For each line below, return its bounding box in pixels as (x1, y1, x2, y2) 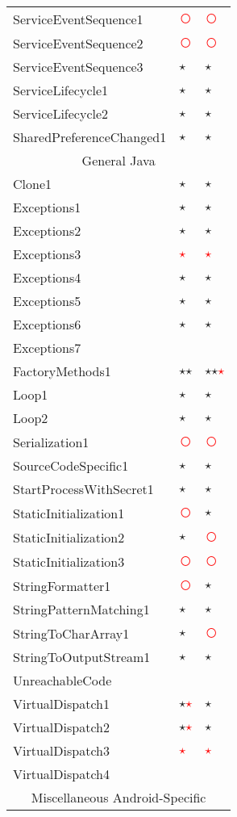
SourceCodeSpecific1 (13, 456, 129, 475)
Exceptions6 (13, 315, 81, 333)
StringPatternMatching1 (13, 600, 150, 618)
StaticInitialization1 (13, 503, 125, 522)
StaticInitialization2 (13, 527, 125, 547)
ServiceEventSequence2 (13, 33, 143, 52)
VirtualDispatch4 (13, 765, 110, 783)
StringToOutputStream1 (13, 647, 151, 666)
